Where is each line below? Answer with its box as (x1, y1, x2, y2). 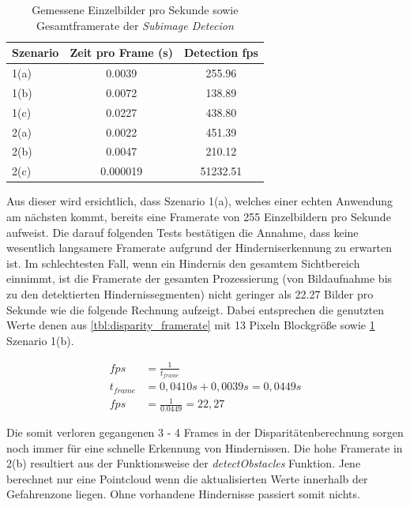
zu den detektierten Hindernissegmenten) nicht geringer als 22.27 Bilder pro (6, 285, 374, 302)
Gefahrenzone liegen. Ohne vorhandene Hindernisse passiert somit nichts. (6, 486, 360, 502)
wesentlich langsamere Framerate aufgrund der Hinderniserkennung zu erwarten (6, 239, 393, 256)
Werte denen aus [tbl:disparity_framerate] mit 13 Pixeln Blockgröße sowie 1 (6, 317, 375, 333)
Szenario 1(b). (6, 332, 74, 348)
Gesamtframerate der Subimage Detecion (36, 17, 234, 33)
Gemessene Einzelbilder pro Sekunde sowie (32, 2, 239, 17)
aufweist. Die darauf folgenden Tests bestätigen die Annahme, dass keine (6, 223, 359, 240)
